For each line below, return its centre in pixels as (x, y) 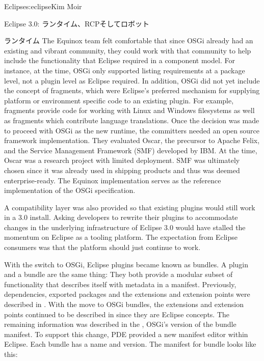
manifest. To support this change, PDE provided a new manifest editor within (126, 334)
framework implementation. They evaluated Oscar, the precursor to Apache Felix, (132, 140)
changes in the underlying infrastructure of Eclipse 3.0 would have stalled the (125, 227)
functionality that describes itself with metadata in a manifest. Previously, (120, 284)
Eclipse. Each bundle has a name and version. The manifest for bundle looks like (130, 344)
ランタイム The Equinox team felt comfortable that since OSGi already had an (129, 40)
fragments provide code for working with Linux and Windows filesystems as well (129, 110)
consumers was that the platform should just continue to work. (102, 247)
